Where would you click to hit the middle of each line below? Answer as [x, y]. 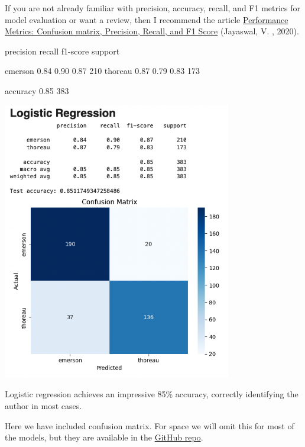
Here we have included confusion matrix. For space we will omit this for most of [150, 425]
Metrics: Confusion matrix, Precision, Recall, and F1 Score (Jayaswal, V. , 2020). [152, 31]
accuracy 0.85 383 [37, 90]
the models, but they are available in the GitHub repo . [104, 437]
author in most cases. [43, 406]
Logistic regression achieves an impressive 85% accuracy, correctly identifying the [152, 394]
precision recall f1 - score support [62, 51]
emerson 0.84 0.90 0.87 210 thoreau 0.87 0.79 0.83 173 [102, 71]
